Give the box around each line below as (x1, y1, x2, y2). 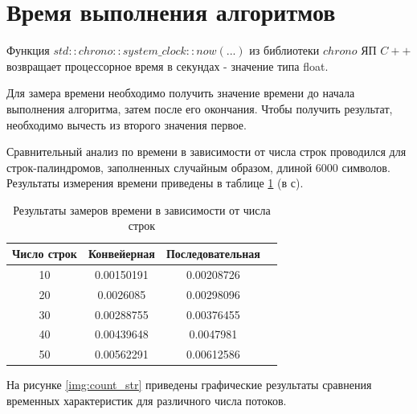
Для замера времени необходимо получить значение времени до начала (6, 84, 355, 101)
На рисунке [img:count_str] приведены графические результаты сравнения (6, 376, 372, 393)
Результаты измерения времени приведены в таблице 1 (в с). (6, 174, 304, 191)
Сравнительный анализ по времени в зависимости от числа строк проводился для (6, 143, 407, 160)
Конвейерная (88, 245, 155, 262)
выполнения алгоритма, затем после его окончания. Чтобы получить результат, (6, 100, 393, 117)
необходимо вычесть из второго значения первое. (6, 116, 247, 133)
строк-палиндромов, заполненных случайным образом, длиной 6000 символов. (6, 158, 390, 175)
